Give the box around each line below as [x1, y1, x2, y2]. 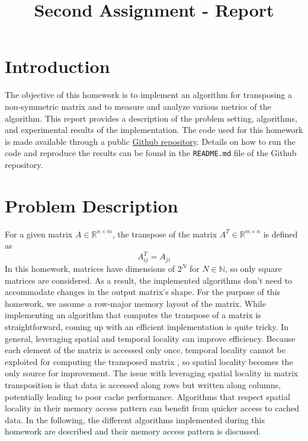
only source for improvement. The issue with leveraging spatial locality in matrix [5, 367, 299, 379]
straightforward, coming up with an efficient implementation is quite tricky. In [5, 321, 289, 333]
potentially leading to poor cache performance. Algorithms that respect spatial [5, 390, 290, 402]
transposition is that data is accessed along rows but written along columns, [5, 379, 281, 391]
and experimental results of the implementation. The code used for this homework [5, 123, 303, 136]
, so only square [224, 262, 282, 275]
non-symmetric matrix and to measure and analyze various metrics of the [5, 100, 271, 112]
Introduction [5, 54, 110, 78]
